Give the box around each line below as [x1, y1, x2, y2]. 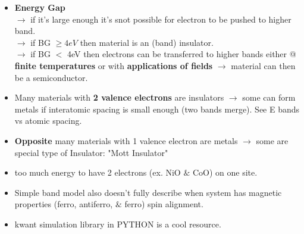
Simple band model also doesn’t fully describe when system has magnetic [14, 186, 282, 198]
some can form [242, 91, 296, 104]
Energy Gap [14, 1, 65, 13]
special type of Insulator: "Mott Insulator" [14, 146, 168, 158]
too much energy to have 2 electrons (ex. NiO [14, 166, 181, 179]
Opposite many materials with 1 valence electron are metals [14, 134, 238, 146]
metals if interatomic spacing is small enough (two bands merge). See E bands [14, 102, 300, 115]
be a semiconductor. [14, 71, 88, 83]
